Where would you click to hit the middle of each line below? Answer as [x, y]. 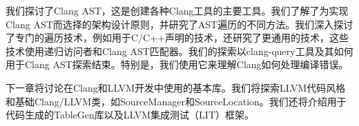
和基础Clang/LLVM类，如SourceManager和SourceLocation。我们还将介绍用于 [176, 101]
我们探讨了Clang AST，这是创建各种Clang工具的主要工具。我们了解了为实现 [177, 10]
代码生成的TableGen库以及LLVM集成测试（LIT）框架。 [130, 115]
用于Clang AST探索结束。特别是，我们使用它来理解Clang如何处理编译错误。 [177, 64]
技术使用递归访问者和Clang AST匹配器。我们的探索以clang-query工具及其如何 [179, 51]
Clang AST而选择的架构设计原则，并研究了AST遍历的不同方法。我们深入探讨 [179, 24]
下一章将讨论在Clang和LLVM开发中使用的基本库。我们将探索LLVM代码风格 [176, 87]
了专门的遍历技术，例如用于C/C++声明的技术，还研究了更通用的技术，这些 [177, 38]
